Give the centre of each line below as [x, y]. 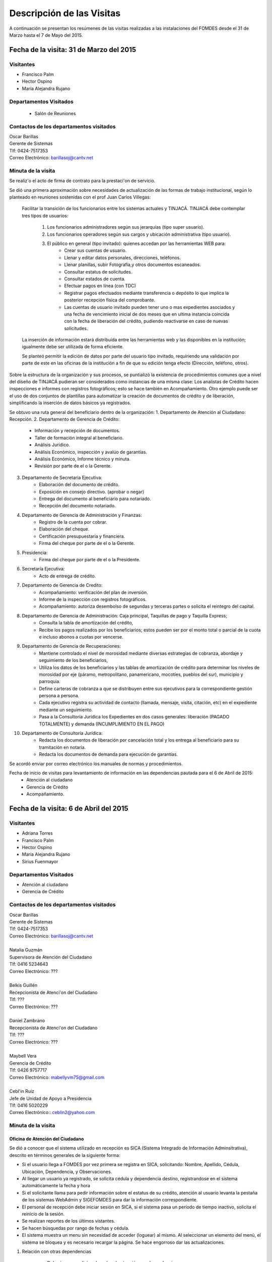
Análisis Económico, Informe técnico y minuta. [83, 459]
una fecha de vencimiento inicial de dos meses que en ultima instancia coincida [147, 314]
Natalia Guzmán [26, 950]
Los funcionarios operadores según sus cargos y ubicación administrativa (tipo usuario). [139, 234]
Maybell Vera [23, 1056]
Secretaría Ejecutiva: [43, 569]
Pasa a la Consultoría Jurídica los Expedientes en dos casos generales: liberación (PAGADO [134, 717]
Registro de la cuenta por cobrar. [73, 522]
